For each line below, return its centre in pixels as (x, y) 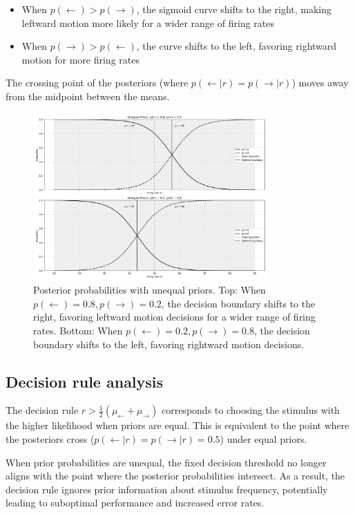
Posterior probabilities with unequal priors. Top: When (150, 290)
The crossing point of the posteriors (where (97, 83)
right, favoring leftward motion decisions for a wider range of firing (174, 317)
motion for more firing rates (80, 59)
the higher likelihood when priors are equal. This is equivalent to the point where (177, 425)
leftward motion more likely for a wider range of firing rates (148, 22)
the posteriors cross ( (50, 439)
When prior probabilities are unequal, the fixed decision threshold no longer (166, 462)
